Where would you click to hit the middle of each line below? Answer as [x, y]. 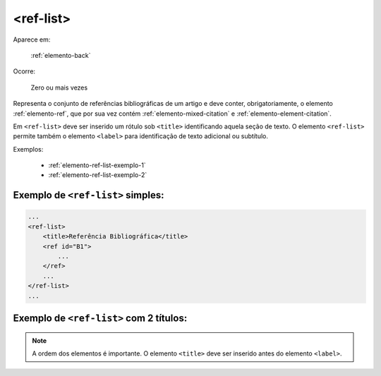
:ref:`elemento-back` [61, 55]
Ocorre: [24, 71]
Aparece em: [32, 40]
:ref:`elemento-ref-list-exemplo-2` [98, 175]
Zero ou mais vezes [59, 87]
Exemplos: [28, 149]
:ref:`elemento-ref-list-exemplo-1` [97, 165]
